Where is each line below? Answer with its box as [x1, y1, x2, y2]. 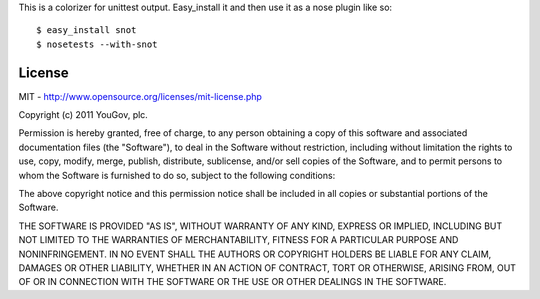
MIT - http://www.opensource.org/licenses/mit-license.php [18, 90, 262, 102]
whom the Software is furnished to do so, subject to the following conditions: [18, 169, 336, 181]
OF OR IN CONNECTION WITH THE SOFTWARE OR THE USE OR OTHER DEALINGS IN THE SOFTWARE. [18, 276, 447, 288]
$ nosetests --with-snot [36, 38, 158, 50]
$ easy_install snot [36, 25, 137, 36]
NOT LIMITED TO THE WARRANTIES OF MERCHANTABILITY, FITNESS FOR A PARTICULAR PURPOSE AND [18, 234, 459, 246]
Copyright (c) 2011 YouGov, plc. [18, 109, 149, 121]
